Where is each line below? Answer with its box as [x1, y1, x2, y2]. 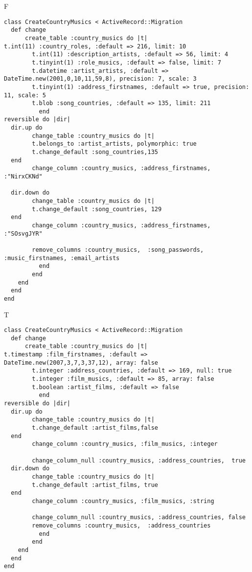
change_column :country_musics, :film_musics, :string [32, 497, 214, 505]
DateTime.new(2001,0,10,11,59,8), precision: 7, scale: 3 [4, 75, 197, 83]
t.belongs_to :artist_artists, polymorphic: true [32, 140, 197, 148]
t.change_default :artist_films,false [32, 424, 158, 432]
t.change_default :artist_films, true [32, 481, 158, 488]
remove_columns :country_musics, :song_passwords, [32, 246, 204, 253]
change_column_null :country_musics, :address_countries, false [32, 514, 246, 521]
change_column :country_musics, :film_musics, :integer [32, 440, 218, 448]
